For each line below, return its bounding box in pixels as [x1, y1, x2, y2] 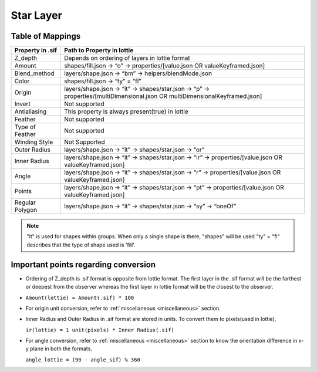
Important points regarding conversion [11, 259, 156, 269]
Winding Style [14, 138, 53, 146]
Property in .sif [14, 46, 58, 55]
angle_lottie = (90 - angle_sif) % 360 [25, 356, 140, 363]
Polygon [14, 206, 38, 214]
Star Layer [11, 9, 63, 22]
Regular [14, 198, 36, 207]
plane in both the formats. [29, 345, 92, 352]
